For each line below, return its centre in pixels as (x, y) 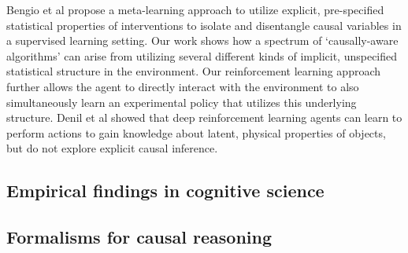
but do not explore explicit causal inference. (112, 148)
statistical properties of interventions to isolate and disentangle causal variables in (204, 25)
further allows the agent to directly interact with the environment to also (183, 86)
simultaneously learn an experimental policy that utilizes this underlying (182, 102)
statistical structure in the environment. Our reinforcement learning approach (194, 71)
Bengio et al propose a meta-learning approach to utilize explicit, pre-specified (195, 9)
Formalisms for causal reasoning (139, 237)
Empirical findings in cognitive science (165, 191)
